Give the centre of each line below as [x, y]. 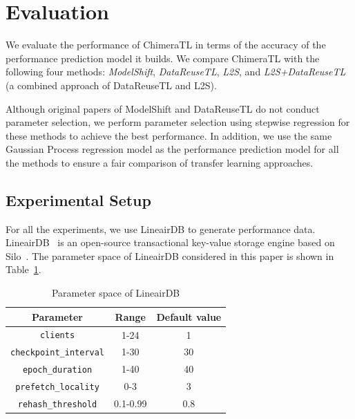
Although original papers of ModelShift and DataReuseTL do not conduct [163, 108]
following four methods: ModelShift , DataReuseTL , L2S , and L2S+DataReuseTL [176, 72]
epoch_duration [57, 370]
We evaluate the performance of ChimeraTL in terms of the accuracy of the [166, 45]
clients [57, 336]
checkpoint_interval [58, 353]
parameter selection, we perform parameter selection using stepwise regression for [178, 122]
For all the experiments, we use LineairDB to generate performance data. [161, 229]
